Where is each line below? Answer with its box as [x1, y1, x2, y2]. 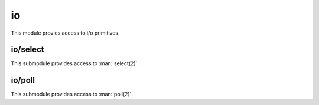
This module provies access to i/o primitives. [11, 29, 120, 36]
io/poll [11, 75, 35, 85]
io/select [11, 45, 44, 55]
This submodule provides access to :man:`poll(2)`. [11, 91, 133, 98]
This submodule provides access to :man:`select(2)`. [11, 60, 139, 67]
